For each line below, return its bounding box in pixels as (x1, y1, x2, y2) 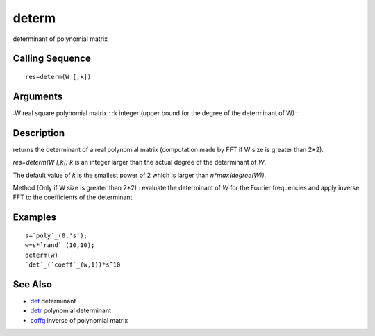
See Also (12, 278, 52, 290)
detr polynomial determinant (30, 306, 111, 315)
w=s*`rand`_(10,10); (25, 242, 95, 249)
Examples (12, 212, 57, 224)
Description (12, 127, 65, 139)
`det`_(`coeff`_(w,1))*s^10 (25, 260, 121, 269)
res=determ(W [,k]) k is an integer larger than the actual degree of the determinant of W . (12, 158, 267, 167)
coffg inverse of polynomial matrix (30, 316, 128, 324)
